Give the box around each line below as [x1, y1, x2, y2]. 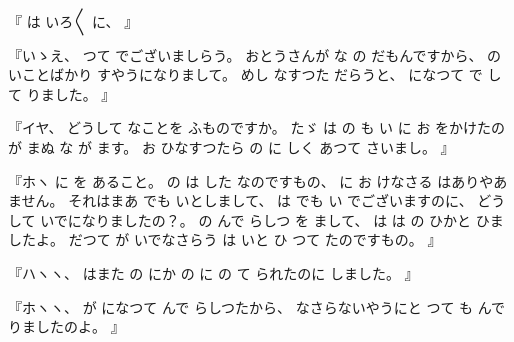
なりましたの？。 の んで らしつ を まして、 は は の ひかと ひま [81, 209, 504, 230]
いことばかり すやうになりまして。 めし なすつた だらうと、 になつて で [8, 64, 483, 85]
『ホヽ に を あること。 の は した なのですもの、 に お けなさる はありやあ [8, 170, 508, 191]
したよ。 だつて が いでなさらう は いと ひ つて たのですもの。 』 [8, 229, 442, 250]
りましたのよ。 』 [8, 316, 125, 337]
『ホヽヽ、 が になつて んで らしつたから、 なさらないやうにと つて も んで [8, 296, 506, 317]
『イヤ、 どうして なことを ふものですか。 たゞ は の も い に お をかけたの [8, 117, 506, 138]
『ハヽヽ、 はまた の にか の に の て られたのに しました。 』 [8, 262, 419, 283]
